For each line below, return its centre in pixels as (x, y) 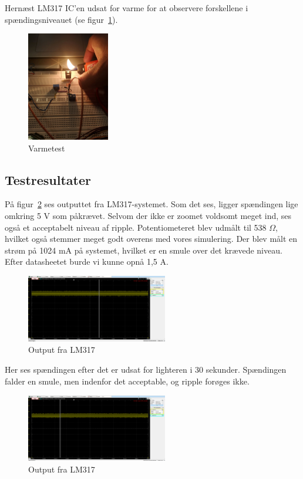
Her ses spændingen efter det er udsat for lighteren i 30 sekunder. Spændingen (146, 370)
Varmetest (47, 148)
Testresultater (48, 179)
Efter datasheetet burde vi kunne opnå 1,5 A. (87, 262)
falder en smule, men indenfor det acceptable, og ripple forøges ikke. (127, 381)
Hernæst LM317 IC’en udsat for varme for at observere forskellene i (127, 8)
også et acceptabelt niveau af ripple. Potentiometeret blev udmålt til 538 (136, 227)
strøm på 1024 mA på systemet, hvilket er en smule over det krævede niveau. (144, 250)
